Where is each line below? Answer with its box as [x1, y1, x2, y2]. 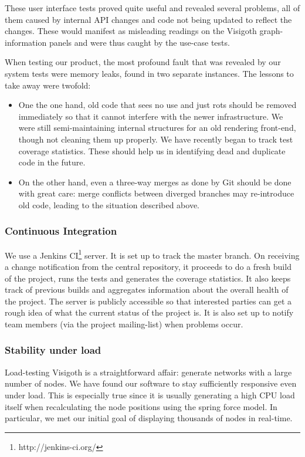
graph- [259, 25, 283, 37]
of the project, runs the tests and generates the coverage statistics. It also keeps [5, 272, 291, 284]
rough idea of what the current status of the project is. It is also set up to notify [5, 306, 294, 319]
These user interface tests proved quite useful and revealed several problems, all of [5, 2, 300, 13]
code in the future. [18, 156, 86, 168]
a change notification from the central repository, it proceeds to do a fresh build [5, 260, 292, 272]
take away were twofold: [5, 79, 91, 91]
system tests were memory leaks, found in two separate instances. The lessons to [5, 67, 294, 79]
